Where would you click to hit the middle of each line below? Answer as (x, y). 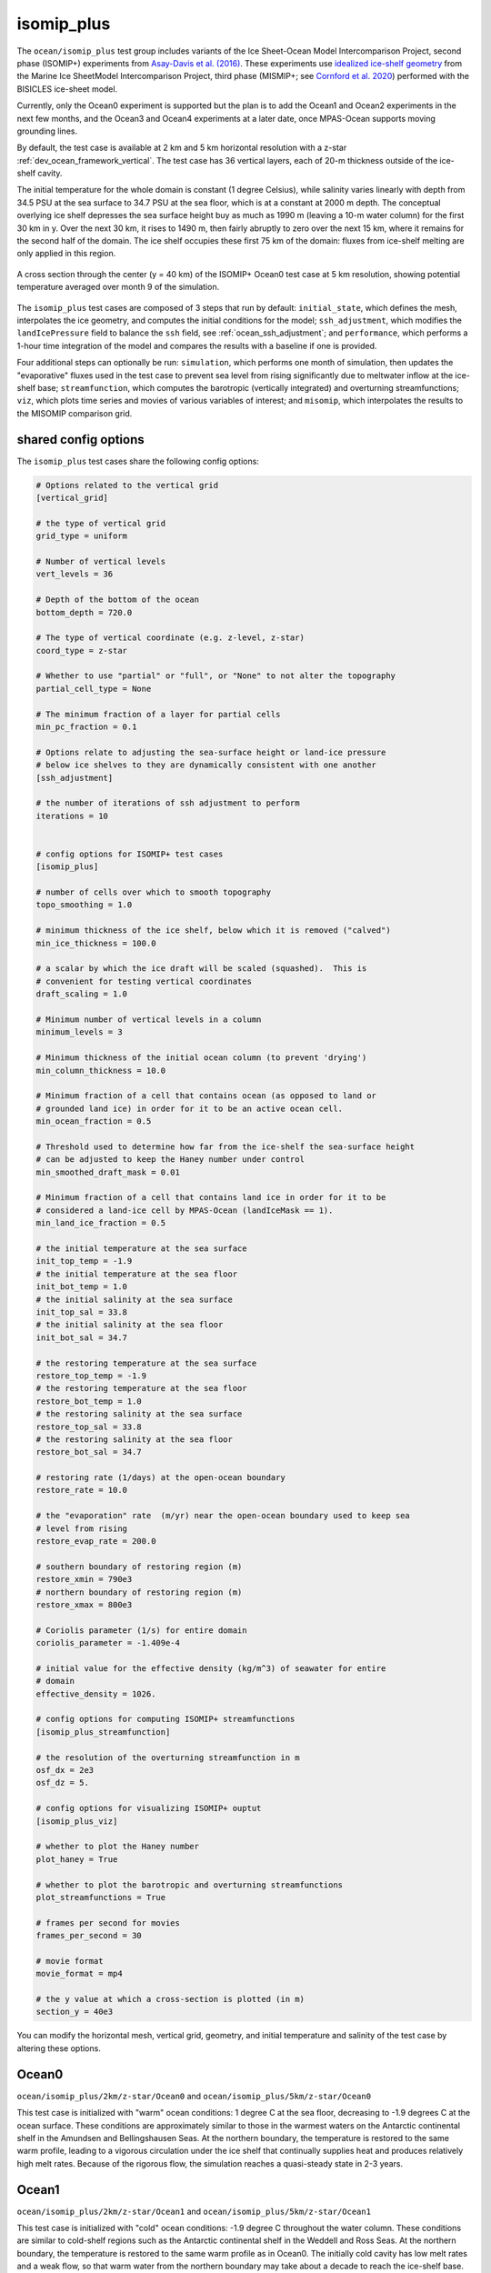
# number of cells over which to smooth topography (154, 892)
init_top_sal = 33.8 (81, 1312)
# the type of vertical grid (101, 523)
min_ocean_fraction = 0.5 (94, 1121)
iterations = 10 (72, 816)
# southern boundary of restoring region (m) (139, 1567)
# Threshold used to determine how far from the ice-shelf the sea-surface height (225, 1147)
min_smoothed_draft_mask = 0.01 (108, 1172)
